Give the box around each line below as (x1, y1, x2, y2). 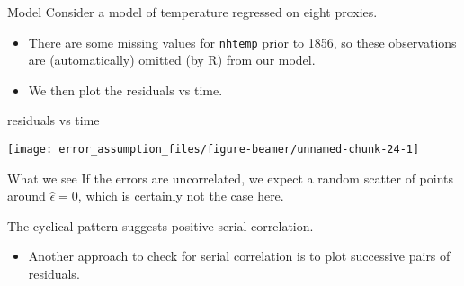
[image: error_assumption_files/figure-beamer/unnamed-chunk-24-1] (7, 143, 420, 156)
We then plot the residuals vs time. (28, 80, 223, 99)
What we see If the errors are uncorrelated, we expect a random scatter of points (7, 168, 454, 187)
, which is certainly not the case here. (77, 186, 284, 205)
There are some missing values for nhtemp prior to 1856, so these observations (28, 32, 457, 51)
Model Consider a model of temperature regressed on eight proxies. (7, 3, 378, 21)
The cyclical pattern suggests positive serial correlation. (7, 216, 314, 235)
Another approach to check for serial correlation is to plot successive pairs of (28, 246, 451, 265)
